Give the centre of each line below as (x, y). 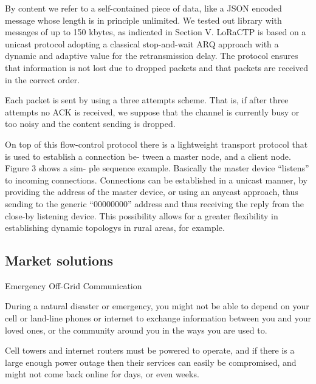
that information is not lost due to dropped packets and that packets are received (157, 67)
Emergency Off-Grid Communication (74, 285)
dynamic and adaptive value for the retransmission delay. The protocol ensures (152, 56)
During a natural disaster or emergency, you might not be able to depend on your (157, 306)
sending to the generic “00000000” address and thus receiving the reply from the (155, 203)
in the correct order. (43, 79)
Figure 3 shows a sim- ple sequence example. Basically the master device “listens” (157, 168)
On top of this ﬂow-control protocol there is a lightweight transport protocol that (156, 144)
